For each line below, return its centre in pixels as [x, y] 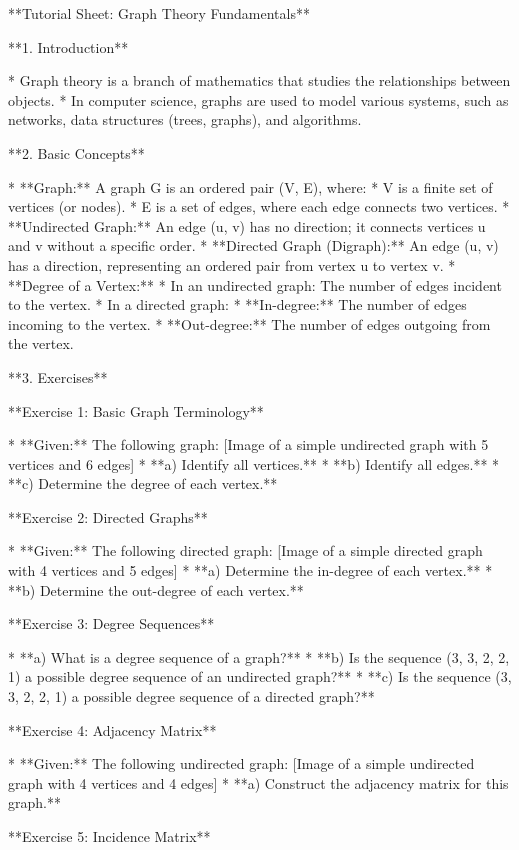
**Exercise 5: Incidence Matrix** [109, 836]
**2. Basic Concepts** [76, 152]
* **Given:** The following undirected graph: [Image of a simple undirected [241, 763]
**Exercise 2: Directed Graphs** [108, 516]
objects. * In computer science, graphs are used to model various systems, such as [258, 99]
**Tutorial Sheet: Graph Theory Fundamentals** [159, 13]
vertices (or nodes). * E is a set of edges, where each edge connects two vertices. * [259, 206]
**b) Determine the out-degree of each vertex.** [156, 589]
